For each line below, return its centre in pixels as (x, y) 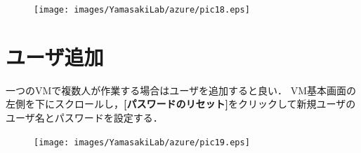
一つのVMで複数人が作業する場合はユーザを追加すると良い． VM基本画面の (181, 90)
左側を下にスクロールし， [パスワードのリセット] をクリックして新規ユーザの (181, 104)
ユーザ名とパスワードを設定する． (84, 117)
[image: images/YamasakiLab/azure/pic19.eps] (142, 142)
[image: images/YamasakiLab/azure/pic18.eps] (142, 10)
